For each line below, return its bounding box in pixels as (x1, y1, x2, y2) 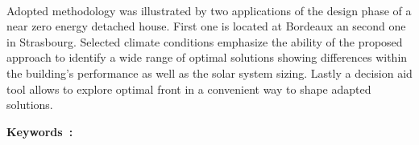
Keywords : (6, 123, 73, 139)
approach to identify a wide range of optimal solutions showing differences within (6, 49, 408, 66)
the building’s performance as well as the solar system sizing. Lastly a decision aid (6, 64, 413, 81)
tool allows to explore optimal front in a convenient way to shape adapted (6, 80, 371, 97)
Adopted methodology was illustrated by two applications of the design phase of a (6, 2, 412, 18)
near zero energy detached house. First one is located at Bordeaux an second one (6, 18, 406, 34)
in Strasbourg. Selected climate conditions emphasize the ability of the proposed (6, 33, 403, 50)
